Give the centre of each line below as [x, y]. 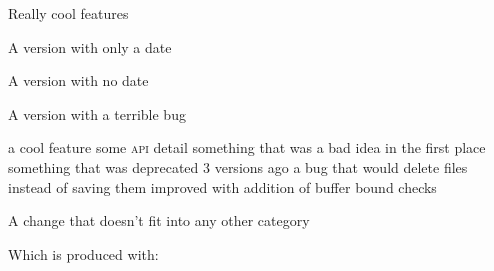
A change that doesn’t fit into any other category [159, 220]
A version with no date [78, 80]
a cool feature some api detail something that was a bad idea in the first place [247, 147]
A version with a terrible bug [97, 113]
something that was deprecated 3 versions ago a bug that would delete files [238, 166]
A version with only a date [90, 46]
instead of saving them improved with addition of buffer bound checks [222, 186]
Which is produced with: [83, 253]
